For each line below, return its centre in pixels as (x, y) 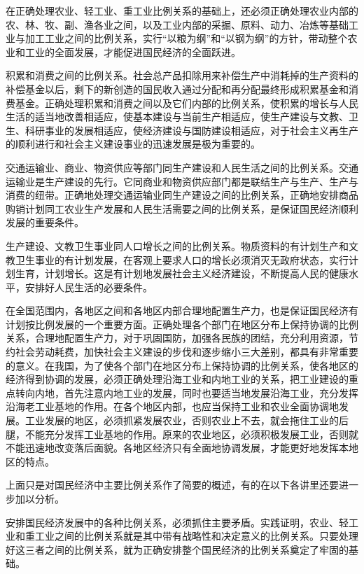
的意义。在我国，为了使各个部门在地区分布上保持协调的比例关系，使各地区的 (182, 365)
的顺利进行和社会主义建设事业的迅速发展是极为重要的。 (133, 144)
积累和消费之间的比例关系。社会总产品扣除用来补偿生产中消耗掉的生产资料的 (182, 75)
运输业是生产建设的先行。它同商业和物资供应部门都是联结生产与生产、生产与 (182, 181)
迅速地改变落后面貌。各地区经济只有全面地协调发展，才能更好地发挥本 (187, 448)
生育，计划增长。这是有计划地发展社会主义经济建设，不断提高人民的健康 (182, 273)
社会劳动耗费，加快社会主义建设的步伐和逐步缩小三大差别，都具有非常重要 (187, 352)
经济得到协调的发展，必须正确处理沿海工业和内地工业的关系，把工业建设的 (177, 379)
